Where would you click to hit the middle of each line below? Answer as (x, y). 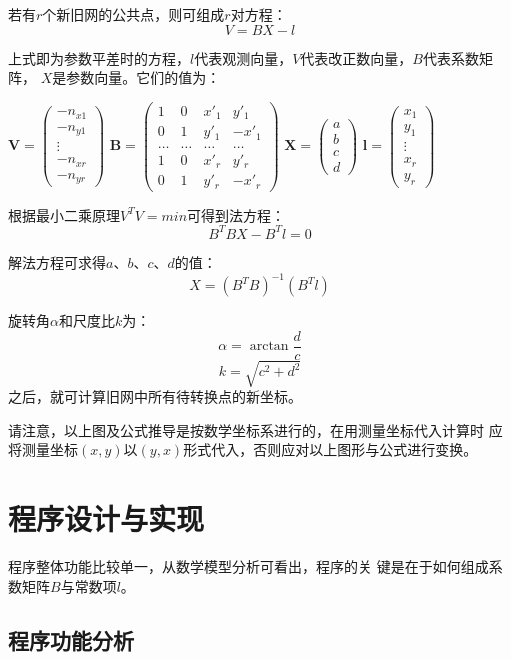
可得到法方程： (236, 214)
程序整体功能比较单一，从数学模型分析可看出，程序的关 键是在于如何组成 (248, 566)
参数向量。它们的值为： (143, 77)
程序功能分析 (71, 639)
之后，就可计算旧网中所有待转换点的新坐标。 (155, 396)
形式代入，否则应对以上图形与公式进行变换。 (330, 449)
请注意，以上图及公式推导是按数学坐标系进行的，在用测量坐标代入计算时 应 (255, 429)
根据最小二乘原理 (64, 214)
